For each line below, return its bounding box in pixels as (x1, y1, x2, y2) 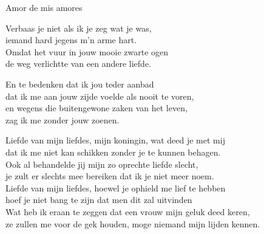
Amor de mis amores (5, 1, 83, 13)
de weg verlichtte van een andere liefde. (5, 57, 151, 70)
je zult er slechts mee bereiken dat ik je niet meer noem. (5, 170, 214, 182)
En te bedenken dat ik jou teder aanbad (5, 77, 154, 90)
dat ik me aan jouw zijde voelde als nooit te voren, (5, 89, 194, 102)
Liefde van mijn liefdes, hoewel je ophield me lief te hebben (5, 181, 226, 194)
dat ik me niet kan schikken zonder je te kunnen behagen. (5, 145, 221, 158)
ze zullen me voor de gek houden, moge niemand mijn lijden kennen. (5, 217, 260, 230)
